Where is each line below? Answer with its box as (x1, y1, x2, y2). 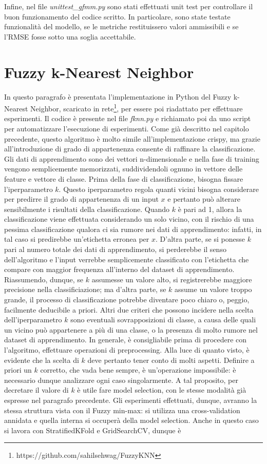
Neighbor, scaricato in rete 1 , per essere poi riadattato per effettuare (30, 102, 243, 113)
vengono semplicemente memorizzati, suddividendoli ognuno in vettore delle (4, 163, 243, 174)
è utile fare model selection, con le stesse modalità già (77, 384, 246, 395)
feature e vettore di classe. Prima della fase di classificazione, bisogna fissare (4, 173, 243, 184)
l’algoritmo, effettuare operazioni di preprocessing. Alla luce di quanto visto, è (4, 344, 250, 355)
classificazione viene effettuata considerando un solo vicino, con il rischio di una (4, 214, 254, 224)
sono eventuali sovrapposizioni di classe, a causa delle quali (70, 314, 256, 325)
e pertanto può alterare (167, 194, 240, 204)
